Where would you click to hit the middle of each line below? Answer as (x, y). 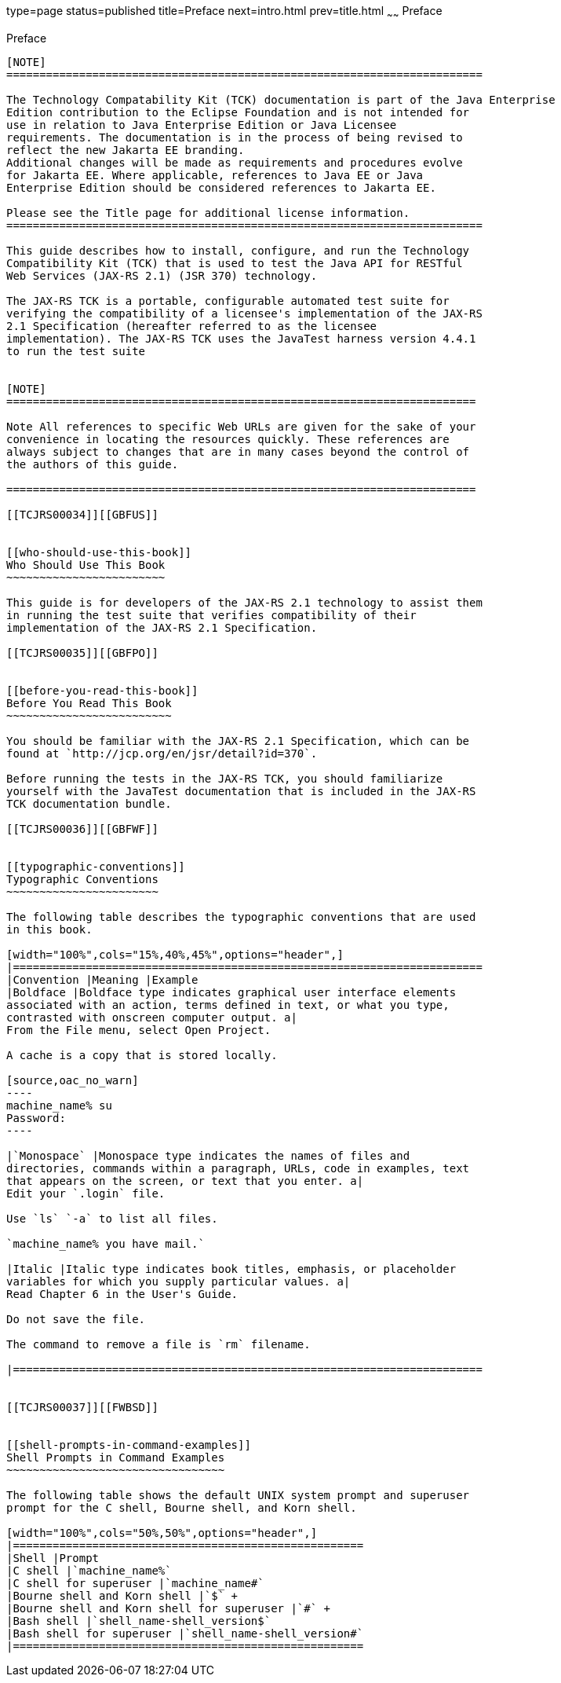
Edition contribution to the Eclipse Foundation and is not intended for (238, 112)
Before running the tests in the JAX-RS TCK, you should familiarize (225, 778)
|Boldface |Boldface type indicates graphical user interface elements (231, 992)
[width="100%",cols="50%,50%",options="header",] (162, 1533)
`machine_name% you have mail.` (106, 1243)
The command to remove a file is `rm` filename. (158, 1344)
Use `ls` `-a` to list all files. (112, 1218)
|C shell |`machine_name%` (89, 1570)
